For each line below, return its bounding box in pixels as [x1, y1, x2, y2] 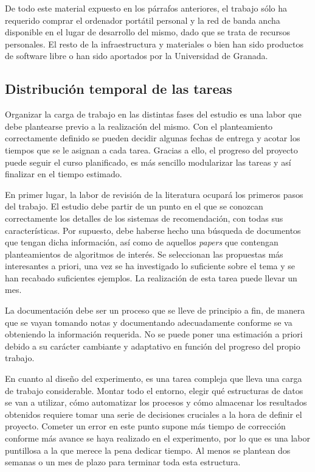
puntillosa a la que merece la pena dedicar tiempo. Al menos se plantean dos [5, 443, 291, 456]
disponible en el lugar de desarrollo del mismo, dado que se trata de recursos [5, 26, 290, 38]
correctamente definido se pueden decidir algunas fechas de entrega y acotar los [5, 132, 300, 144]
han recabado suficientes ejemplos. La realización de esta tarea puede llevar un [5, 271, 297, 284]
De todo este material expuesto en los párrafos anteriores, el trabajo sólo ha [5, 2, 288, 14]
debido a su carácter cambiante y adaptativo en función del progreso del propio [5, 339, 300, 352]
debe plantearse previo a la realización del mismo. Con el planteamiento [5, 119, 273, 132]
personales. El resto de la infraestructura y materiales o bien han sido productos [5, 37, 304, 50]
